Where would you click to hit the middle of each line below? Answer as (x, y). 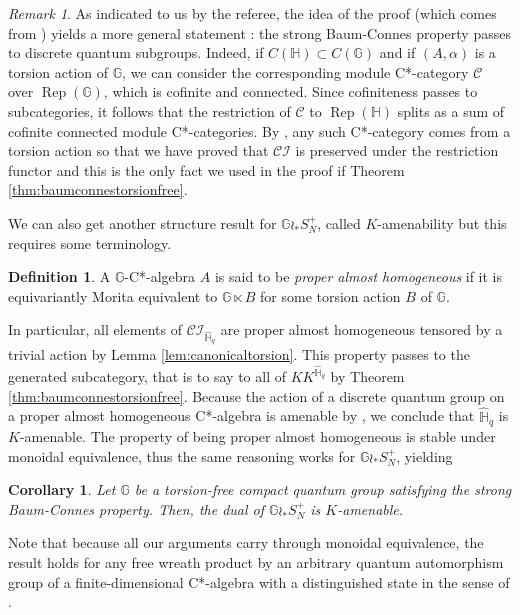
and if (397, 52)
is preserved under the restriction (397, 150)
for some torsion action (330, 295)
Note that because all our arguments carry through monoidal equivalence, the (246, 542)
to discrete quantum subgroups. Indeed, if (136, 52)
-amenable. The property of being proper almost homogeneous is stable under (257, 435)
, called (339, 222)
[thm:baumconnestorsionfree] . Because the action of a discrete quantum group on (256, 395)
